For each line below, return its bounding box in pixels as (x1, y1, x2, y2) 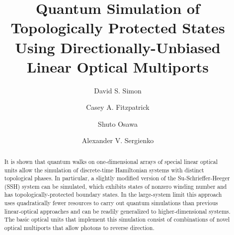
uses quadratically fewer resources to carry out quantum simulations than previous (4, 199, 218, 207)
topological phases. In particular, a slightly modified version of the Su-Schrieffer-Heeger (4, 174, 230, 182)
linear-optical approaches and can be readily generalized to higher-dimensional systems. (4, 207, 231, 215)
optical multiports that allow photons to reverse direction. (4, 224, 155, 232)
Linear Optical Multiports (27, 56, 209, 77)
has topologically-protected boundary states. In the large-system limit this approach (4, 190, 222, 199)
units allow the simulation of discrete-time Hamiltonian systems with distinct (4, 165, 204, 174)
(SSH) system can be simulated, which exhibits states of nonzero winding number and (4, 182, 227, 190)
